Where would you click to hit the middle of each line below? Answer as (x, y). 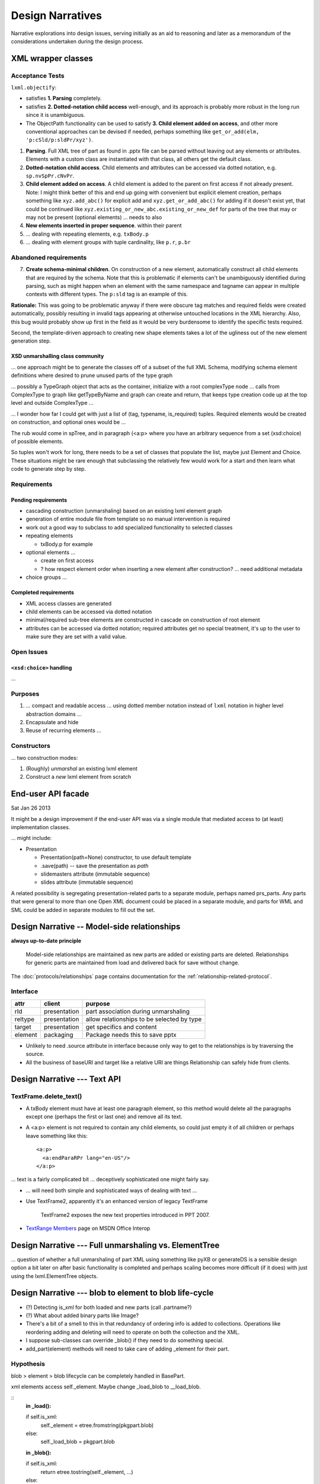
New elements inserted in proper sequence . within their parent (104, 226)
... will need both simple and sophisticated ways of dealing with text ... (111, 1190)
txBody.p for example (67, 544)
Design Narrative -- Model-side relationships (96, 927)
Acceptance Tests (38, 75)
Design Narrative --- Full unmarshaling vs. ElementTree (115, 1245)
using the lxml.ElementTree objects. (55, 1276)
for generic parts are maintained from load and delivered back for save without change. (132, 963)
